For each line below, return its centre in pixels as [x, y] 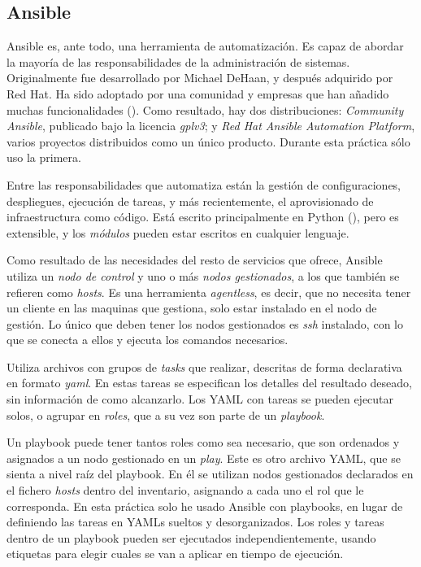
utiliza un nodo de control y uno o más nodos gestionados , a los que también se [203, 275]
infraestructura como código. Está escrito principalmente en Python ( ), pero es [203, 217]
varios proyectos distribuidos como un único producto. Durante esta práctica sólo [208, 141]
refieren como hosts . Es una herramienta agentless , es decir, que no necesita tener [209, 292]
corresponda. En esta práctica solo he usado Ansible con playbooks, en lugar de [205, 506]
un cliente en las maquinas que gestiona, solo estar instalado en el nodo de [192, 308]
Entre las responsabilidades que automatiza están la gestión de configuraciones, [204, 184]
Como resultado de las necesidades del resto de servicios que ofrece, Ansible [195, 260]
